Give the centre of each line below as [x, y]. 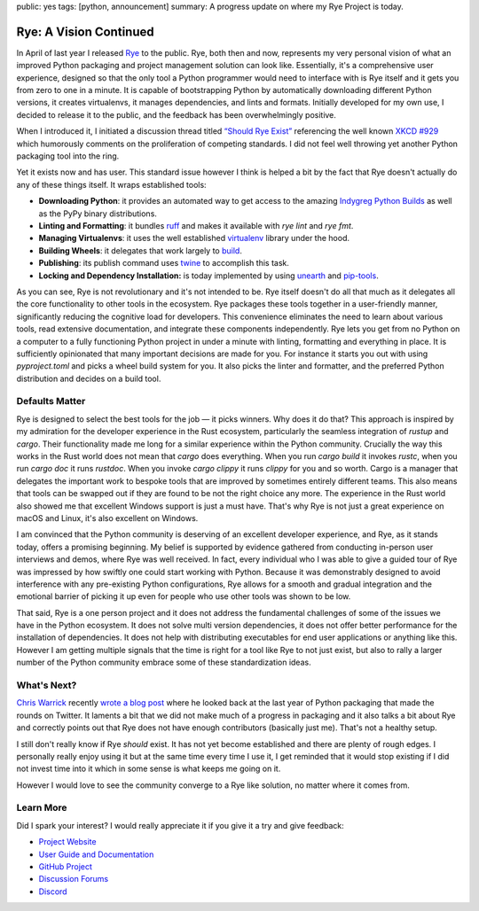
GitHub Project [66, 867]
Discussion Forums [74, 879]
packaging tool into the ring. [68, 156]
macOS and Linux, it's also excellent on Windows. [107, 518]
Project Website [67, 842]
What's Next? [47, 685]
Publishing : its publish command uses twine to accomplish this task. [164, 263]
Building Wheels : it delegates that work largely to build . [141, 250]
